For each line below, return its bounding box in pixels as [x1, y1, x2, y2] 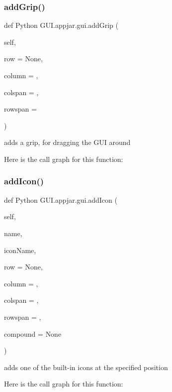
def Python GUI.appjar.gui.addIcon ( [4, 194, 117, 205]
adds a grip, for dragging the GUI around [4, 137, 131, 147]
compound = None [4, 328, 62, 339]
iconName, [4, 245, 36, 255]
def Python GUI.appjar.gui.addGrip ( [4, 20, 119, 30]
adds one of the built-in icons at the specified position [4, 362, 168, 372]
